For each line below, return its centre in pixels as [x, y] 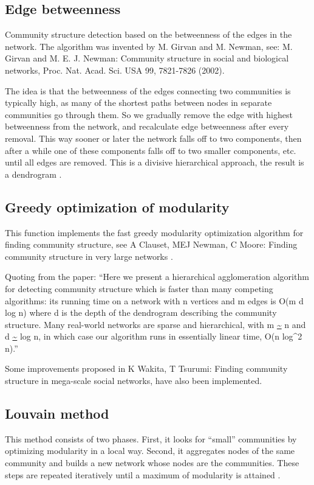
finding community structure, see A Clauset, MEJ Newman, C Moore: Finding [151, 244]
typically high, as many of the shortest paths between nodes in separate [138, 103]
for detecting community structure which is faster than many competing [139, 288]
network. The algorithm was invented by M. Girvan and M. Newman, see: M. [149, 46]
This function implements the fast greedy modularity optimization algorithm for [154, 232]
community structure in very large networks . [89, 256]
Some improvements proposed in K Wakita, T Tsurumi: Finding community [146, 368]
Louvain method [57, 413]
